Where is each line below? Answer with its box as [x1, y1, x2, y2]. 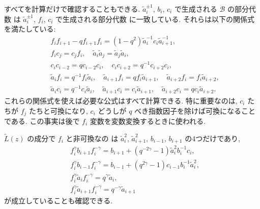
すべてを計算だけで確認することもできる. [4, 4, 140, 14]
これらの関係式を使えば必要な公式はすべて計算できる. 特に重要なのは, [4, 95, 238, 106]
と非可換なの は [66, 133, 119, 143]
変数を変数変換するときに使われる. [90, 115, 206, 126]
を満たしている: [4, 23, 56, 34]
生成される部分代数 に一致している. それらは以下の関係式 [63, 13, 254, 24]
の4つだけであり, [185, 133, 240, 143]
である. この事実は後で [4, 115, 80, 126]
